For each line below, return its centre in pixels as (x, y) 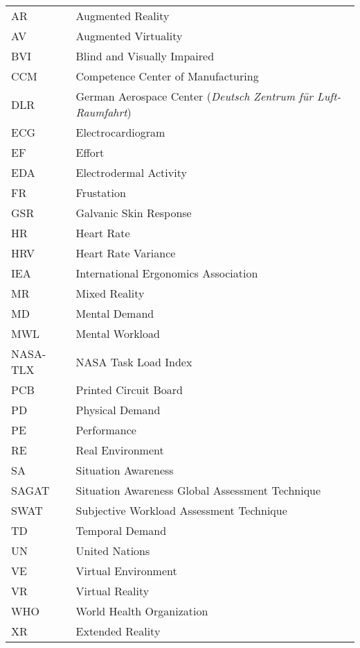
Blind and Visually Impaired (145, 56)
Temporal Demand (121, 530)
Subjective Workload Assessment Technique (181, 510)
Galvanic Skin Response (134, 213)
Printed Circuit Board (129, 390)
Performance (106, 430)
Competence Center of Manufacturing (167, 76)
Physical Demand (118, 410)
